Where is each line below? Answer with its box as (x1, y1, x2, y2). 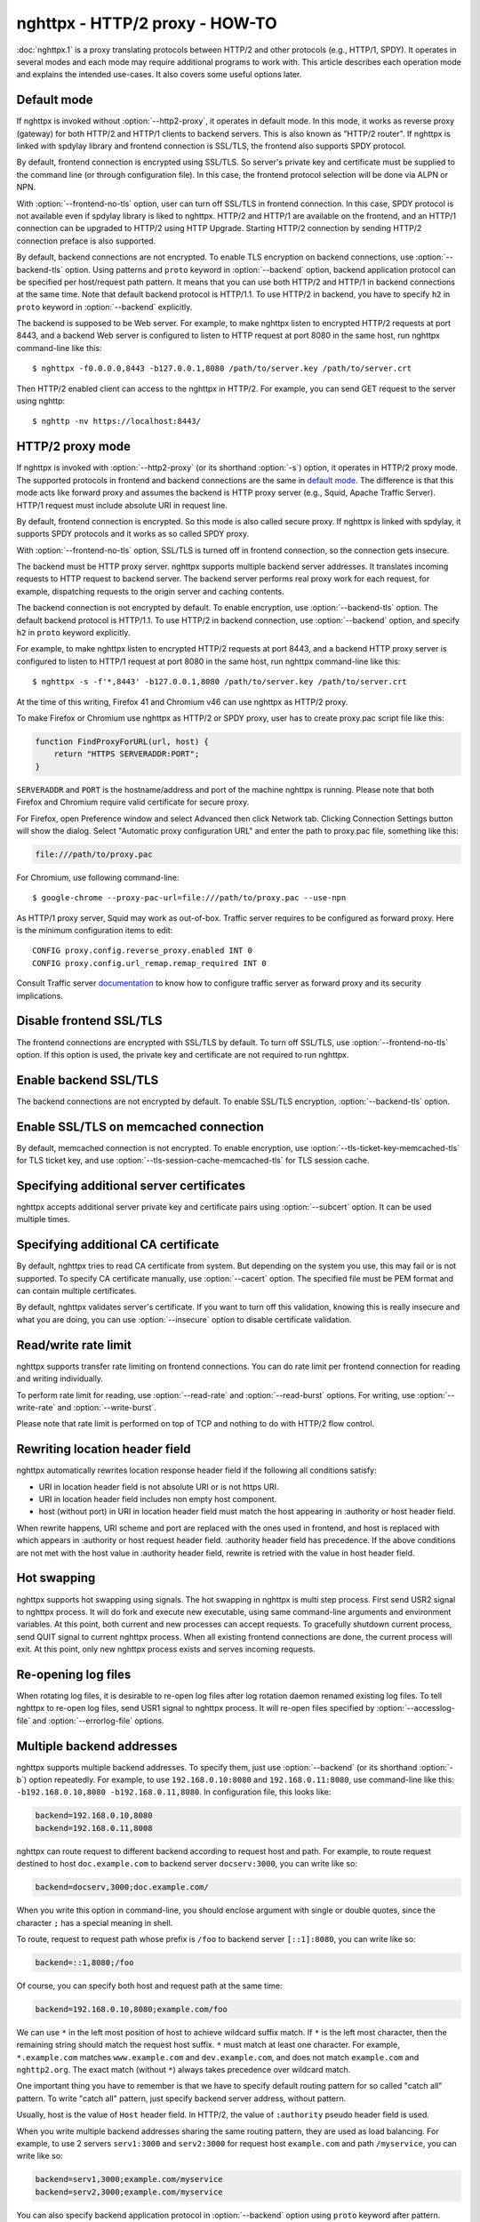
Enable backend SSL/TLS (16, 1072, 159, 1088)
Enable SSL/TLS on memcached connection (16, 1119, 264, 1134)
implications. (16, 990, 64, 1001)
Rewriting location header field (16, 1442, 191, 1457)
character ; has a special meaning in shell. (16, 1917, 173, 1928)
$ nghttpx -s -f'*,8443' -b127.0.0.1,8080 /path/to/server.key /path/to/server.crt (32, 676, 408, 687)
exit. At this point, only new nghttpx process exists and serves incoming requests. (16, 1644, 316, 1655)
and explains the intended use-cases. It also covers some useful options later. (16, 69, 302, 80)
